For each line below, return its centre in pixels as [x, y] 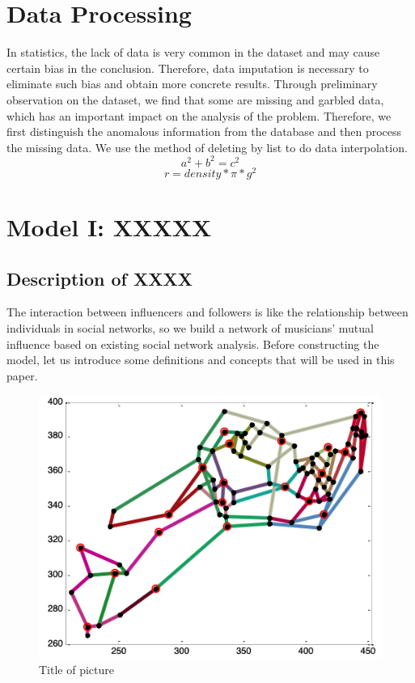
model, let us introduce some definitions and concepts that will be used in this [201, 360]
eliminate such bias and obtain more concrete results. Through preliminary [192, 84]
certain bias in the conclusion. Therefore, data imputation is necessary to [188, 68]
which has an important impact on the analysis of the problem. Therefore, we [199, 115]
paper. [22, 375]
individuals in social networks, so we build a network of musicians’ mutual [190, 328]
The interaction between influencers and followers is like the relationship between [207, 312]
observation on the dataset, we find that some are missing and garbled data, [195, 99]
